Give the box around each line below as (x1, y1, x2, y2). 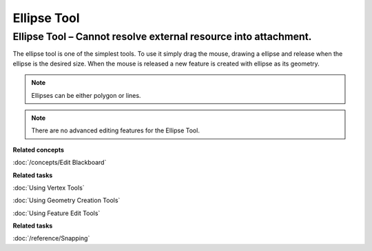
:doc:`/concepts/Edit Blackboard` (12, 159, 107, 167)
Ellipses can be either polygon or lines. (31, 91, 141, 99)
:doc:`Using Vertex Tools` (12, 183, 85, 192)
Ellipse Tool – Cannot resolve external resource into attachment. (12, 30, 312, 43)
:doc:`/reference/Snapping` (12, 234, 90, 243)
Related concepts (12, 145, 65, 154)
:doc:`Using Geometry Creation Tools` (12, 197, 121, 205)
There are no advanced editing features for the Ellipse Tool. (31, 126, 200, 134)
